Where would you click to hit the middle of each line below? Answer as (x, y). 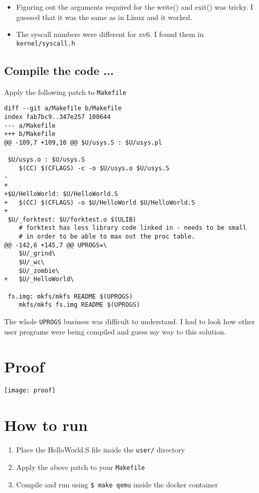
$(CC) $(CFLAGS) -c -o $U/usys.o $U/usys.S (94, 168)
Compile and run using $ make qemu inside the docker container (117, 484)
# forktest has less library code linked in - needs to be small (133, 228)
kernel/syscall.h (46, 43)
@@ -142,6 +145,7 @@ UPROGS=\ (56, 245)
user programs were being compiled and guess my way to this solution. (115, 331)
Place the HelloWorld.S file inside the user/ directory (101, 450)
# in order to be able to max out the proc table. (107, 237)
